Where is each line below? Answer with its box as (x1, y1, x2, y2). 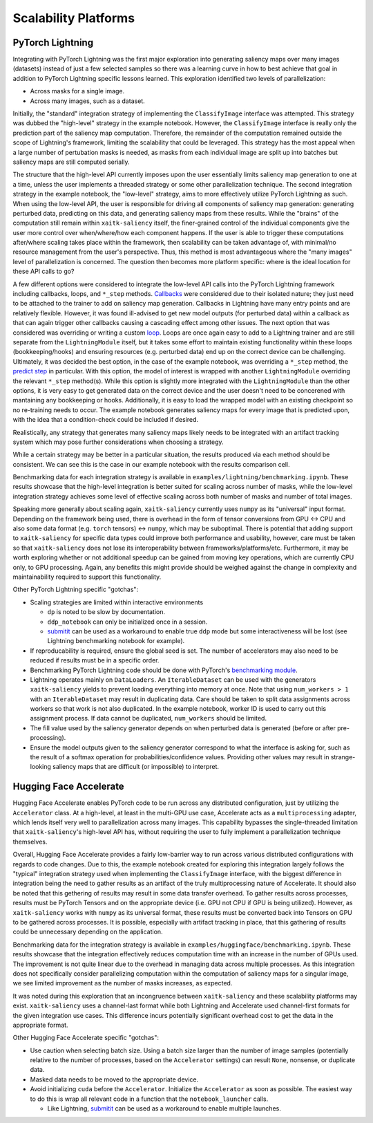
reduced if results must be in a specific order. (30, 656, 160, 665)
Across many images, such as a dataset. (30, 97, 145, 105)
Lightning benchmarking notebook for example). (47, 637, 185, 645)
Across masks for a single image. (30, 87, 124, 95)
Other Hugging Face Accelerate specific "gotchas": (12, 1034, 159, 1042)
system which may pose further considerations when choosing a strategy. (12, 438, 224, 446)
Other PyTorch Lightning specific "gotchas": (12, 585, 138, 594)
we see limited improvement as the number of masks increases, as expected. (12, 979, 233, 987)
